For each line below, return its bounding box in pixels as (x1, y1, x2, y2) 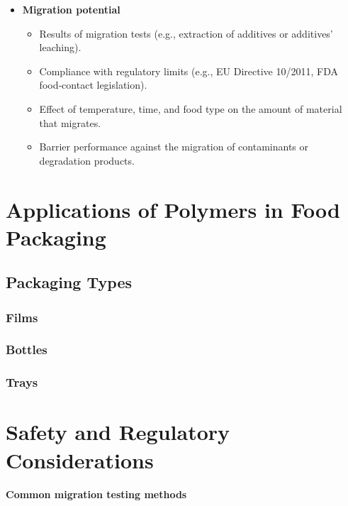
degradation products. (39, 153, 135, 167)
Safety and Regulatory (6, 417, 230, 446)
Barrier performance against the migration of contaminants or (39, 139, 309, 154)
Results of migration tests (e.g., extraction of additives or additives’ (39, 26, 333, 40)
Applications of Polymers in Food (6, 194, 340, 224)
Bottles (6, 341, 47, 358)
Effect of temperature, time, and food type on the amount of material (39, 101, 342, 116)
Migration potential (22, 2, 120, 16)
